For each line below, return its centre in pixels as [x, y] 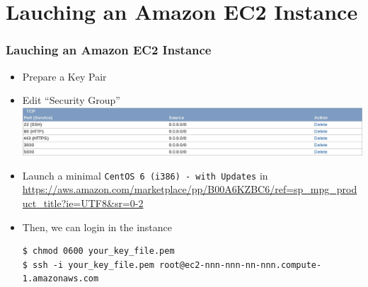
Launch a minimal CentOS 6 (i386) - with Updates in [145, 175]
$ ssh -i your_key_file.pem [88, 265]
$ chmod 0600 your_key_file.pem [98, 251]
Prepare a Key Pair [64, 76]
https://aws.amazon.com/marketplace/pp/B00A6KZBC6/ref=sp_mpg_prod [190, 189]
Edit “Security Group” [71, 100]
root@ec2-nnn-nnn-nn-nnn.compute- [241, 265]
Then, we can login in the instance [97, 227]
